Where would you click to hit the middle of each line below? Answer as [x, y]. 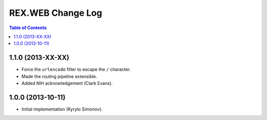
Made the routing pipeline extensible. [59, 76]
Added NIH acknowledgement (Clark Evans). [67, 83]
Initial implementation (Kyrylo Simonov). [62, 109]
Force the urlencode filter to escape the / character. [76, 70]
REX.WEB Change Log [56, 13]
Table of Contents [28, 28]
